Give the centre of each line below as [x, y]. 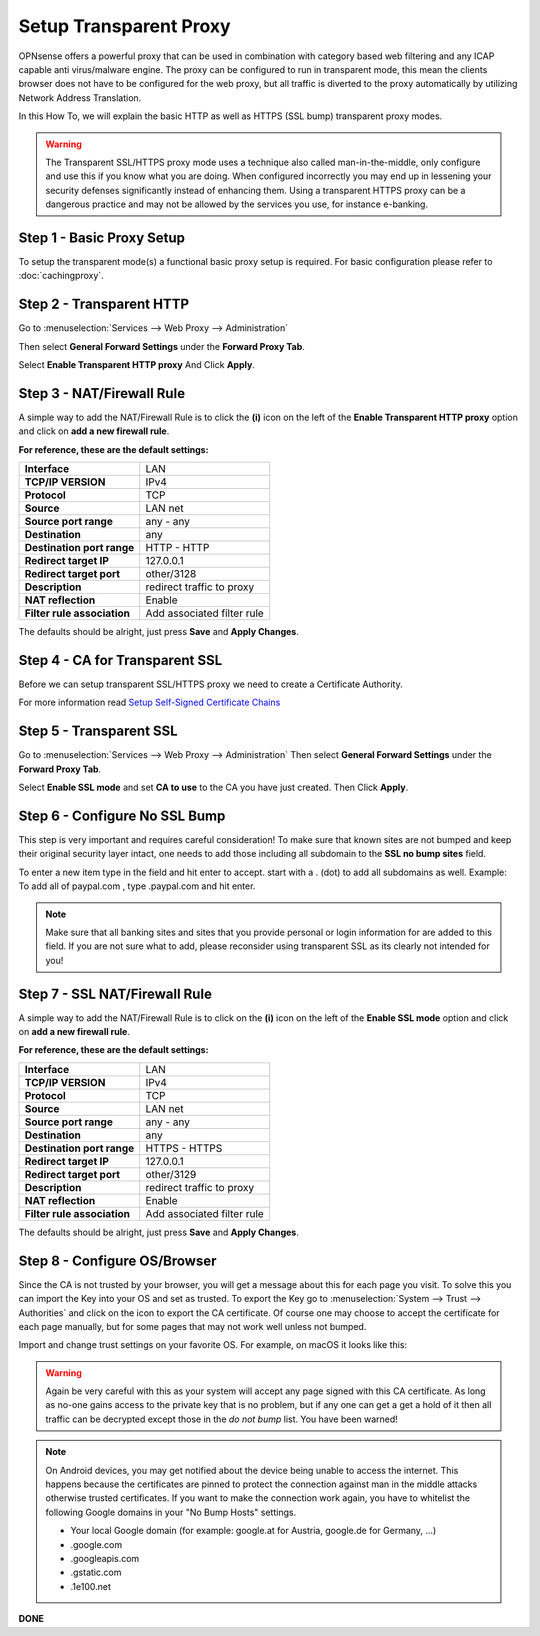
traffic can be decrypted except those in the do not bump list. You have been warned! [222, 1419]
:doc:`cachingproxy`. [61, 276]
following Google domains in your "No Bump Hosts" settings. [171, 1512]
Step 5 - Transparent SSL [98, 731]
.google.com [96, 1544]
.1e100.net [91, 1586]
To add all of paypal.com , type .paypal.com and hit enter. [137, 886]
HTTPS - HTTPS [184, 1148]
